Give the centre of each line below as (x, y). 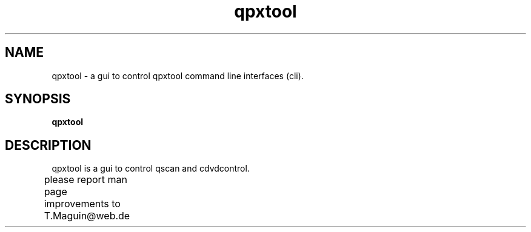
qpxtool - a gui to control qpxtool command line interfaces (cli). (178, 76)
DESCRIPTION (48, 145)
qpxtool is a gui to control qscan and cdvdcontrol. (151, 169)
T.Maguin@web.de (87, 216)
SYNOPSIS (38, 99)
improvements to (82, 204)
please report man (85, 180)
